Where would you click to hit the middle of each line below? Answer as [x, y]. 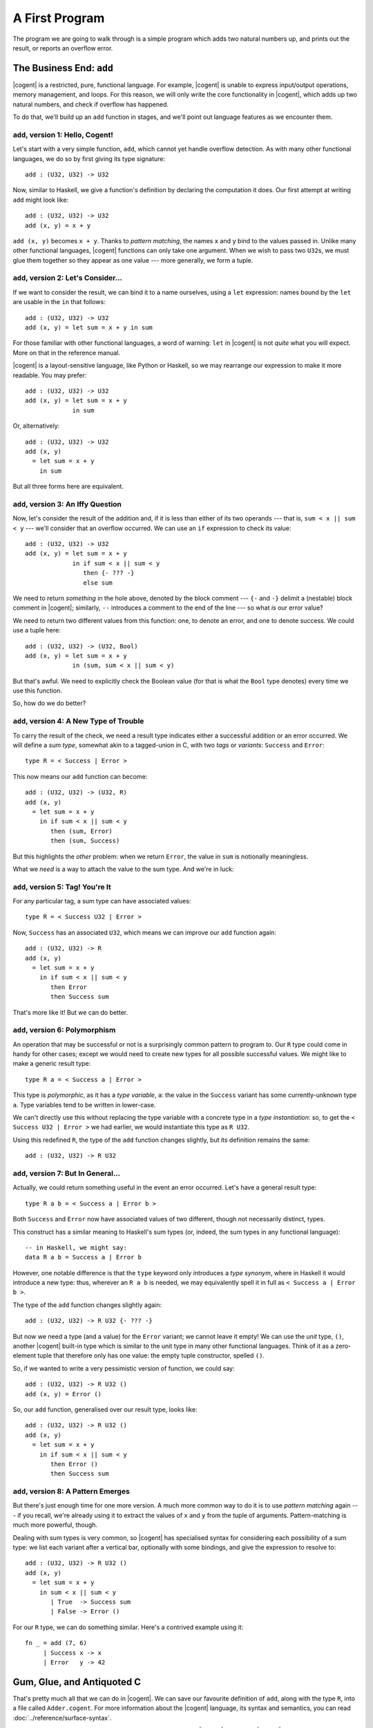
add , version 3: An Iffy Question [67, 504]
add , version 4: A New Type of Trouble [78, 721]
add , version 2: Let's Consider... [68, 278]
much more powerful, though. [55, 1525]
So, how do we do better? [49, 703]
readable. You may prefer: [50, 375]
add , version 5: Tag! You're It [62, 887]
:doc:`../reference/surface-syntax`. [62, 1718]
